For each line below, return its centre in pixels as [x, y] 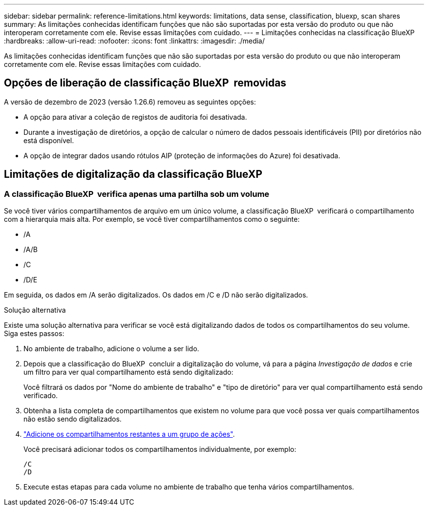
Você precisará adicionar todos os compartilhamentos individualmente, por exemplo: [160, 449]
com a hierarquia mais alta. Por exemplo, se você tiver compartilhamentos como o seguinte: [152, 219]
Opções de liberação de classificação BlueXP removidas [145, 83]
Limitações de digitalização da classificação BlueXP [133, 174]
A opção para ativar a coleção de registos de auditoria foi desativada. [135, 117]
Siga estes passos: [34, 334]
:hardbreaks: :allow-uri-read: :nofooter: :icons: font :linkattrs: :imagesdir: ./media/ [134, 41]
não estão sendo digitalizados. [73, 419]
